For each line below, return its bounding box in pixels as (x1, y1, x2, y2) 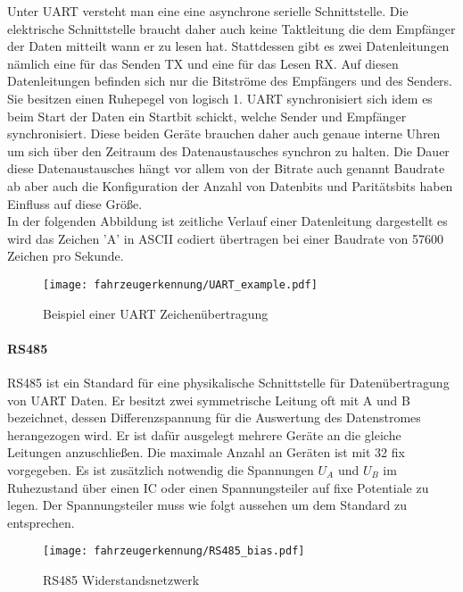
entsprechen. (7, 513, 75, 531)
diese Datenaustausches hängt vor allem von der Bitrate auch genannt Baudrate (7, 159, 445, 178)
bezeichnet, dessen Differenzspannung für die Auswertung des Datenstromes (7, 408, 421, 427)
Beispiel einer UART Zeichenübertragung (43, 304, 269, 322)
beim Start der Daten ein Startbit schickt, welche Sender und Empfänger (7, 106, 407, 125)
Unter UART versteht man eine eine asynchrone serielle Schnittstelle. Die (7, 2, 409, 20)
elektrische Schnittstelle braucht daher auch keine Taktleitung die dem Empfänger (7, 19, 456, 38)
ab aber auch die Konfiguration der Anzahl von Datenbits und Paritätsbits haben (7, 176, 453, 195)
